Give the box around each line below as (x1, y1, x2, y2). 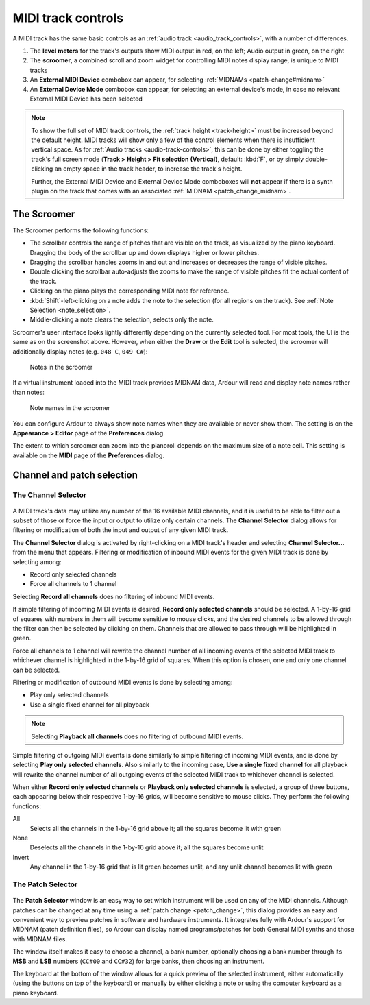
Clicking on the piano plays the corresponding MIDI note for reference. (29, 287, 230, 295)
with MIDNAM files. (12, 934, 68, 943)
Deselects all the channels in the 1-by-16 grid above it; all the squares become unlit (29, 843, 264, 851)
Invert (12, 853, 29, 861)
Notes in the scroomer (29, 363, 93, 371)
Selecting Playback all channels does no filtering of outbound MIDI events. (31, 732, 244, 740)
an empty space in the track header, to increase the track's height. (54, 165, 243, 173)
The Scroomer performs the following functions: (12, 226, 149, 234)
